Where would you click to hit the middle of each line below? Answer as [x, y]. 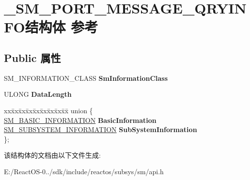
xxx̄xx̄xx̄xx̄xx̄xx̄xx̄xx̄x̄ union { [48, 110]
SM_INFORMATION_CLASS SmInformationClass [86, 78]
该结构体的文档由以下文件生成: [52, 155]
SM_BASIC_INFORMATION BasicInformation [80, 120]
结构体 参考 [62, 27]
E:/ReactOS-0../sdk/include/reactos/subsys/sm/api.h [84, 171]
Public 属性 [32, 57]
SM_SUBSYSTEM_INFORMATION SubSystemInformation [101, 129]
